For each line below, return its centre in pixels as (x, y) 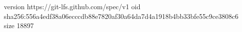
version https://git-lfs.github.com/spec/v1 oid (72, 6)
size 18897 (19, 25)
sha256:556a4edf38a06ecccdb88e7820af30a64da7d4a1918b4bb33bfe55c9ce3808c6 (121, 16)
